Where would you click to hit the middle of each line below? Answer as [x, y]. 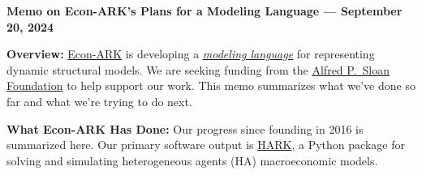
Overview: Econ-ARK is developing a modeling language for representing [191, 54]
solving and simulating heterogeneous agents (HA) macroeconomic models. [192, 160]
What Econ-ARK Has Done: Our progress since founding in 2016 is [185, 128]
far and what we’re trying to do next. [99, 101]
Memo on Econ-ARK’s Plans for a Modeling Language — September [205, 11]
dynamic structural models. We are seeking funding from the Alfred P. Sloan [198, 69]
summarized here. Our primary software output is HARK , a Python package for [206, 145]
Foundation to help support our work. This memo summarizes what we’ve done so [211, 85]
